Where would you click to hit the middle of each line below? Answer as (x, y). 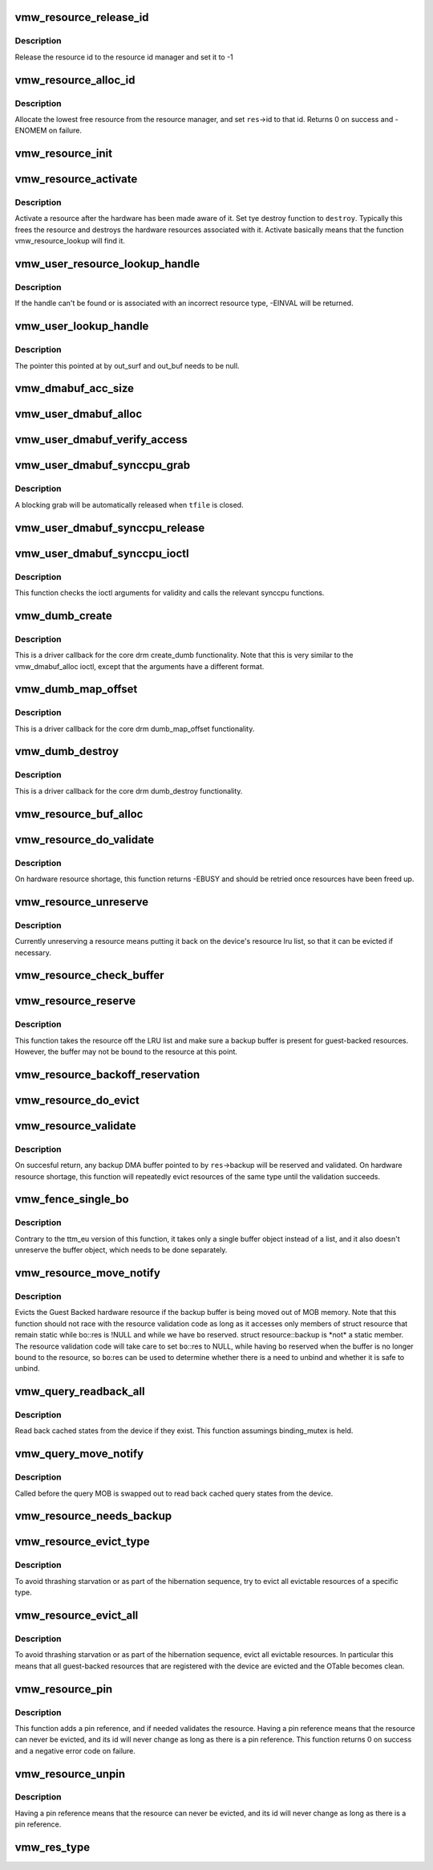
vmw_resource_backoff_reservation (107, 1074)
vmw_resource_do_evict (77, 1100)
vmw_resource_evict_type (82, 1542)
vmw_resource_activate (76, 180)
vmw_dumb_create (63, 616)
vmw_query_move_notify (79, 1454)
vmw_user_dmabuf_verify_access (101, 440)
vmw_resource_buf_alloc (79, 814)
